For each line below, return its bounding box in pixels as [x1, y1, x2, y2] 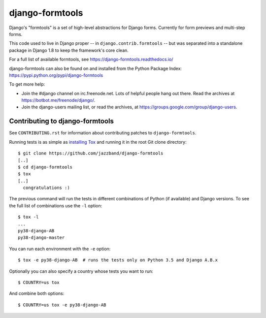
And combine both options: [9, 290, 65, 296]
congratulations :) [23, 185, 70, 191]
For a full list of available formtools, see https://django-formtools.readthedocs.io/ [9, 57, 173, 63]
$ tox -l [18, 214, 39, 220]
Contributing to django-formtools [9, 117, 114, 126]
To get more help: [9, 81, 45, 87]
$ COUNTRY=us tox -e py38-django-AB [18, 302, 106, 308]
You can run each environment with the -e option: [9, 246, 111, 252]
